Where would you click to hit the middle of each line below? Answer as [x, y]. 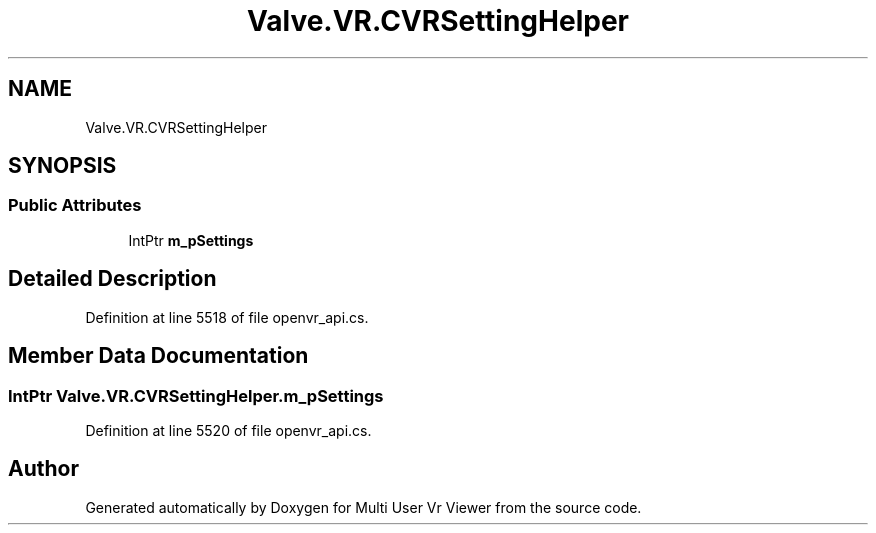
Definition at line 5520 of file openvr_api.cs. [228, 430]
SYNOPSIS [62, 166]
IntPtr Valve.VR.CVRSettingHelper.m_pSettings [196, 395]
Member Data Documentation [158, 356]
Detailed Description [112, 279]
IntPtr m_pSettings [191, 240]
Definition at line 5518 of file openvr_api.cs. [227, 317]
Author [43, 469]
